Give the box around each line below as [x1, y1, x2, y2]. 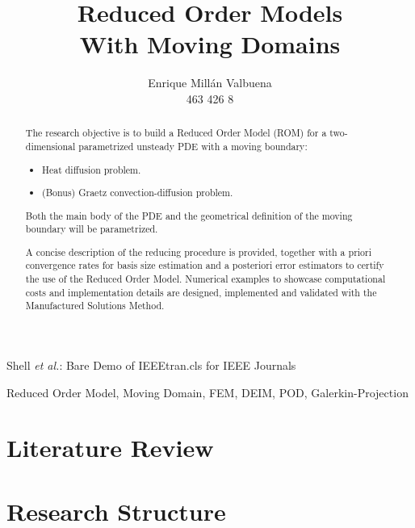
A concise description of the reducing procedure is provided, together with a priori [25, 245, 372, 258]
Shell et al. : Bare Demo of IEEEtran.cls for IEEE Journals [6, 357, 296, 374]
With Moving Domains [79, 27, 341, 61]
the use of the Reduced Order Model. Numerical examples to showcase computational [25, 272, 386, 286]
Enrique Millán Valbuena [148, 74, 272, 91]
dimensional [25, 139, 76, 153]
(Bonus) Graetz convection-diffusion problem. [42, 186, 233, 199]
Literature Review [6, 431, 214, 464]
